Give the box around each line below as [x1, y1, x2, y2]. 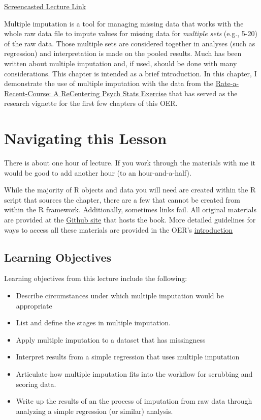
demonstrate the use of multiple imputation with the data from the [4, 78, 214, 89]
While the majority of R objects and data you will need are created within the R [4, 184, 256, 195]
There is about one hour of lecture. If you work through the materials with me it [4, 157, 256, 168]
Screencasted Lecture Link [4, 1, 86, 11]
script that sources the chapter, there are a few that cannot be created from [4, 194, 240, 205]
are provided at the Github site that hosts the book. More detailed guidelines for [4, 214, 256, 225]
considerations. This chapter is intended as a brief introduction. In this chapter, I [4, 68, 257, 78]
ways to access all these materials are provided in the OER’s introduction [4, 224, 233, 235]
